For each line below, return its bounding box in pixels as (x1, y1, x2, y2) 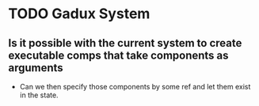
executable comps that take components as (8, 48, 229, 62)
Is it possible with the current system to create (8, 36, 242, 50)
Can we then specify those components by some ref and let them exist (19, 82, 251, 91)
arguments (8, 61, 63, 74)
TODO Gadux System (8, 5, 150, 23)
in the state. (19, 90, 59, 100)
